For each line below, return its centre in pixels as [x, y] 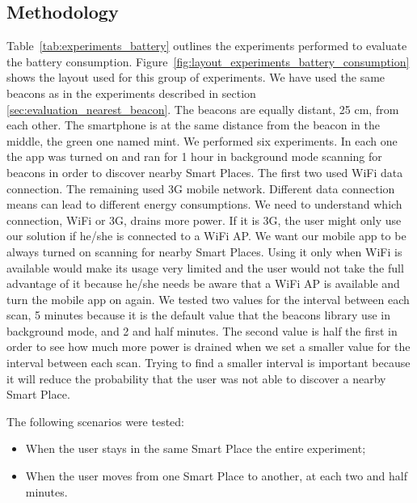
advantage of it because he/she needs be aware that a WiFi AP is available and [203, 283]
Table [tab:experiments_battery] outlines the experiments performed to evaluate [207, 46]
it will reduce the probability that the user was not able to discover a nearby [196, 378]
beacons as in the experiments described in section [131, 93]
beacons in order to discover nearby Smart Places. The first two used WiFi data [205, 172]
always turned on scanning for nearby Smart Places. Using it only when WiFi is [204, 251]
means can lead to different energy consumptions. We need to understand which [204, 204]
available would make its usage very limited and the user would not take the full [205, 267]
